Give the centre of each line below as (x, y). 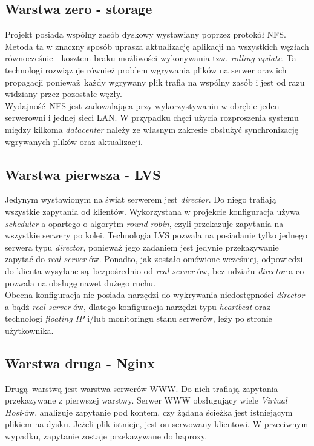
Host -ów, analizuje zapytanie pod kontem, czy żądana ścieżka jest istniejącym (149, 412)
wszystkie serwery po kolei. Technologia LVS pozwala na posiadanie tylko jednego (156, 235)
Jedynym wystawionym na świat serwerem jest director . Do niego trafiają (141, 199)
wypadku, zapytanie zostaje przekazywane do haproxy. (106, 436)
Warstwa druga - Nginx (80, 363)
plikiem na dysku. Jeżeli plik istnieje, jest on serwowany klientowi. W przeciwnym (157, 424)
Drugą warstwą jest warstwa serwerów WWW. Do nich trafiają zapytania (142, 388)
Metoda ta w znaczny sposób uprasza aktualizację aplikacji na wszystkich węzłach (157, 46)
